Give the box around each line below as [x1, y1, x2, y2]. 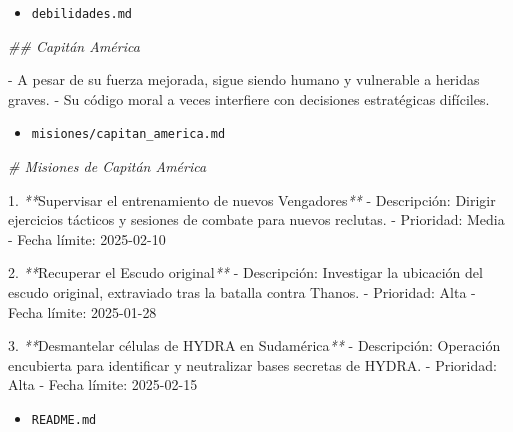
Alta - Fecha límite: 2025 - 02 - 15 [8, 374, 198, 395]
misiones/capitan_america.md [31, 127, 226, 142]
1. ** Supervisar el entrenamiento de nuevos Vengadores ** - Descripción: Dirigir [8, 189, 496, 210]
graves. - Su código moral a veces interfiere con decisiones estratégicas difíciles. [8, 88, 490, 109]
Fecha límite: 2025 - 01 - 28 [8, 301, 157, 322]
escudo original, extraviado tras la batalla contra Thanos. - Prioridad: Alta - [8, 282, 476, 303]
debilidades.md [31, 7, 133, 21]
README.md [31, 413, 97, 428]
